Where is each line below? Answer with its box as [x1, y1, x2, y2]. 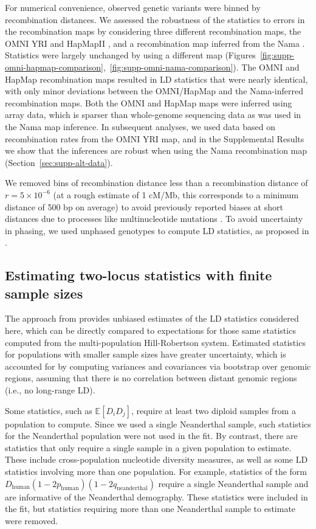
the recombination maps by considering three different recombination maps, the [5, 25, 301, 38]
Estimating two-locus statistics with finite [5, 266, 272, 285]
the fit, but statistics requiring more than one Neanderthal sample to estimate [5, 502, 296, 515]
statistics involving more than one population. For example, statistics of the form [5, 465, 307, 477]
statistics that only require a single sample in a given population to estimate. [5, 441, 292, 454]
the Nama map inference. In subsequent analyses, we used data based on [5, 120, 275, 133]
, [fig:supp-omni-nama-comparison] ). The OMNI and [103, 60, 300, 73]
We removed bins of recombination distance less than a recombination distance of [5, 176, 308, 189]
